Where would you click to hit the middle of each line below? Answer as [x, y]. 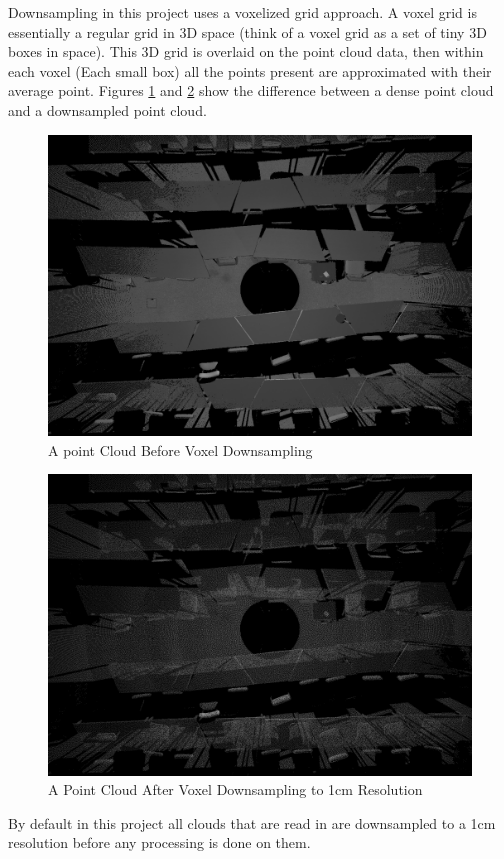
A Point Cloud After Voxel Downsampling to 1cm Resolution [235, 789]
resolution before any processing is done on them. [159, 842]
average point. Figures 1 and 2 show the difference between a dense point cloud [251, 90]
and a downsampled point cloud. [107, 109]
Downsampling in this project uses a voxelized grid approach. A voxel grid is [242, 12]
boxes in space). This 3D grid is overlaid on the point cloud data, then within [246, 51]
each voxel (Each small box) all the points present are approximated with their [250, 70]
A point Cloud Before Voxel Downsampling [180, 449]
